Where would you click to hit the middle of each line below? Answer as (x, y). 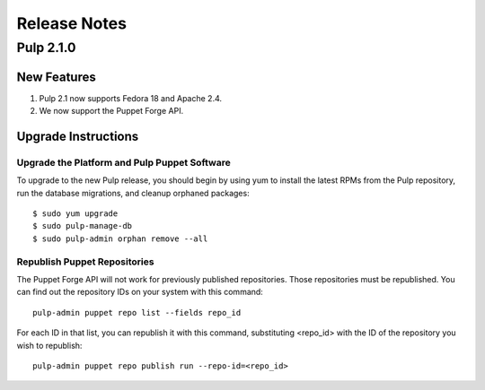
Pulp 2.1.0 (46, 48)
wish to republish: (49, 345)
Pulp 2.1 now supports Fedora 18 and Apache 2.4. (131, 98)
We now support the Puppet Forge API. (111, 111)
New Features (56, 77)
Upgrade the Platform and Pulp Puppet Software (123, 162)
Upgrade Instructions (78, 136)
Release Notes (72, 23)
